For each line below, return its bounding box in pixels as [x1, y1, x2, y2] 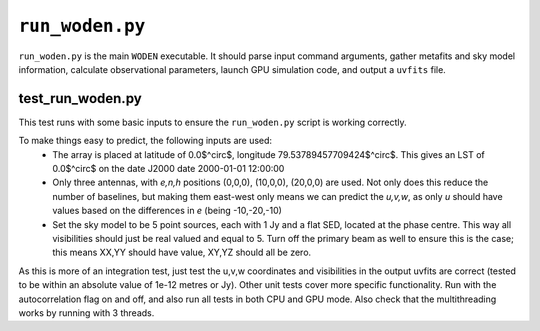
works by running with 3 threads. [18, 306, 155, 319]
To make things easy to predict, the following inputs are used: [18, 135, 273, 147]
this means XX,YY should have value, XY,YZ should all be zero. [52, 246, 312, 259]
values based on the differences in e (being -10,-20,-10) [52, 205, 282, 217]
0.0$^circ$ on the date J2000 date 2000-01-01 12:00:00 [52, 163, 285, 175]
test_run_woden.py [18, 90, 142, 107]
